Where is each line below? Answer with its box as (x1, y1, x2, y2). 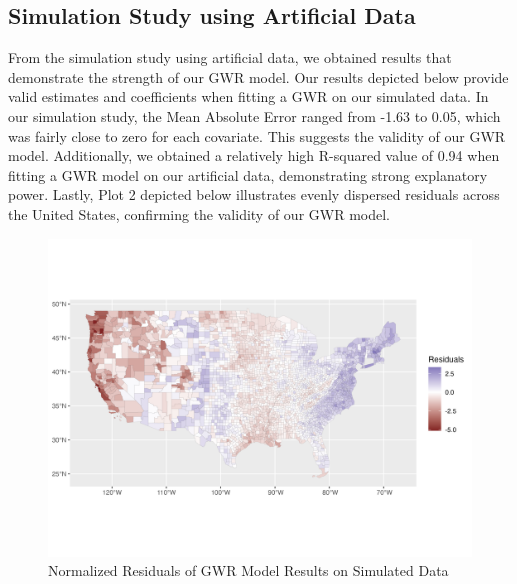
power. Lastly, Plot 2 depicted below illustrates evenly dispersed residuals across (8, 184, 500, 205)
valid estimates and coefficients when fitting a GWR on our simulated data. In (8, 86, 489, 107)
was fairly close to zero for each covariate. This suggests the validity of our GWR (8, 125, 506, 146)
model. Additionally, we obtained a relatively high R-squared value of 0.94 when (8, 145, 500, 166)
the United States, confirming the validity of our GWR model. (8, 203, 390, 224)
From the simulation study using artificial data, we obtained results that (8, 47, 452, 68)
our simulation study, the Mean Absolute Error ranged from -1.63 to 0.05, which (8, 105, 501, 126)
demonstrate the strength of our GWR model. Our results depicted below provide (8, 66, 509, 87)
